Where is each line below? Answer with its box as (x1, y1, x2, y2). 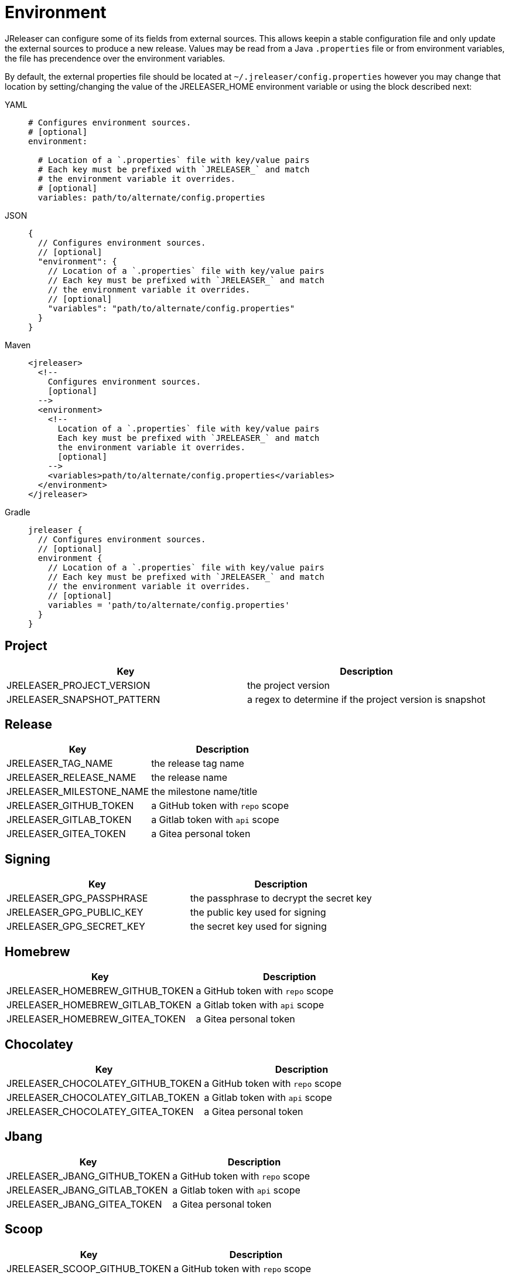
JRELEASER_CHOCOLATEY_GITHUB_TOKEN (6, 1077, 202, 1089)
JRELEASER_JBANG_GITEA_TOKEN (6, 1198, 162, 1210)
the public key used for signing (190, 906, 326, 919)
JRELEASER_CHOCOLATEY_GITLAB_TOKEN (6, 1091, 200, 1103)
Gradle (5, 507, 30, 517)
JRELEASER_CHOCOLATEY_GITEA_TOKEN (6, 1105, 194, 1117)
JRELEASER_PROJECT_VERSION (6, 679, 151, 691)
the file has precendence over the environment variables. (5, 53, 226, 63)
